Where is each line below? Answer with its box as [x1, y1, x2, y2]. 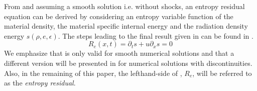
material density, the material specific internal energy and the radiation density [4, 21, 248, 31]
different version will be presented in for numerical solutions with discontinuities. [4, 57, 252, 68]
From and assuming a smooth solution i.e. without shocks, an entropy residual [4, 1, 245, 11]
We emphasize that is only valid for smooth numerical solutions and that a [4, 48, 234, 58]
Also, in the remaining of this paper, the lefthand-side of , [4, 67, 182, 78]
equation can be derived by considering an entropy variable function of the [4, 11, 233, 21]
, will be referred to [192, 67, 252, 78]
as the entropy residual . [4, 77, 76, 88]
